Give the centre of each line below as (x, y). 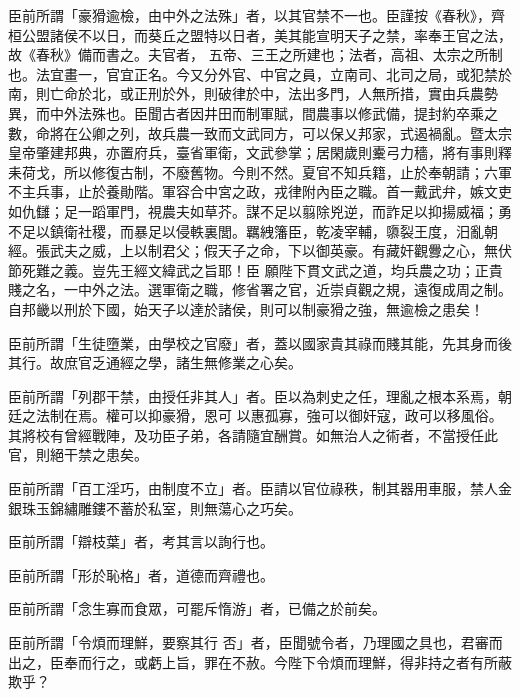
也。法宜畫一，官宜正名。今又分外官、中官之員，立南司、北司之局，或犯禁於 (260, 73)
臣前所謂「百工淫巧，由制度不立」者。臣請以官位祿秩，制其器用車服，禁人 (253, 488)
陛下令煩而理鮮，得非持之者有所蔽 (399, 661)
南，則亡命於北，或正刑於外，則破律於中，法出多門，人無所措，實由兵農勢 (253, 93)
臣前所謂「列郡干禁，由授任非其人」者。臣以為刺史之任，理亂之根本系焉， (253, 395)
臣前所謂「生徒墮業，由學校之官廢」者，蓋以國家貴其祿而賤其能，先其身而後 (260, 342)
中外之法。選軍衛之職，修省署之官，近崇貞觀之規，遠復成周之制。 (294, 289)
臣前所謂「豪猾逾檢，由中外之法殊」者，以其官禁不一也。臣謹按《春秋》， (249, 15)
